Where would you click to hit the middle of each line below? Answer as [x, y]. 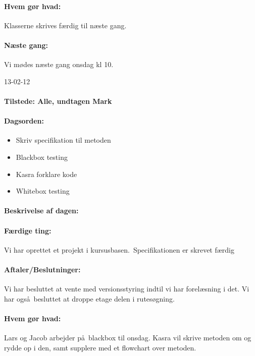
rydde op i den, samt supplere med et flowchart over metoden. [100, 347]
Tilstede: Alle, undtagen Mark [58, 101]
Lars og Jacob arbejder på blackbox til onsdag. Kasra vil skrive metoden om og [128, 338]
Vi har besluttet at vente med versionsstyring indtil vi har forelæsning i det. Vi [127, 289]
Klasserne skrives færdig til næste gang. [65, 25]
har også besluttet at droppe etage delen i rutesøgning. [89, 298]
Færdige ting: [28, 230]
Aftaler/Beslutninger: [42, 269]
